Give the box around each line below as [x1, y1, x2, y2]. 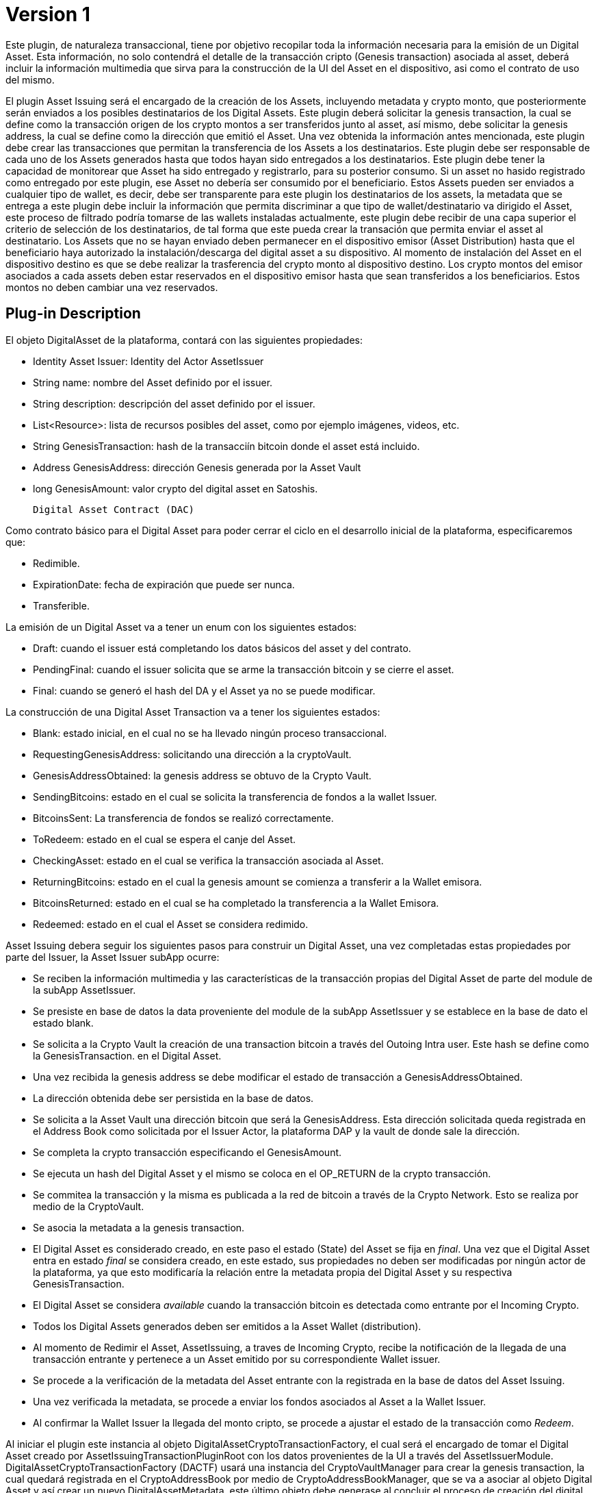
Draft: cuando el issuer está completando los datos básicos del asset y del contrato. [33, 642, 411, 654]
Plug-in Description [5, 305, 141, 323]
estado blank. [33, 1016, 94, 1029]
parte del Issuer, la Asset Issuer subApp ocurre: [5, 951, 220, 963]
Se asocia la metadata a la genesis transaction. [33, 1221, 245, 1233]
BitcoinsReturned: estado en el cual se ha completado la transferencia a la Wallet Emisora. [33, 896, 439, 909]
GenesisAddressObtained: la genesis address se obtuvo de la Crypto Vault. [33, 769, 372, 781]
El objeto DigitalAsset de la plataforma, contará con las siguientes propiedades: [5, 334, 363, 346]
